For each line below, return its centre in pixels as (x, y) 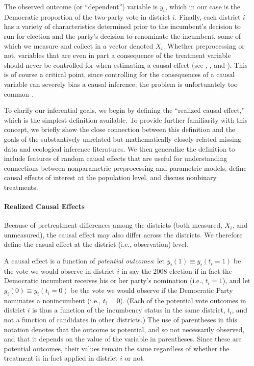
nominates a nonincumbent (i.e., (52, 300)
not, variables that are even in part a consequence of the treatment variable (117, 55)
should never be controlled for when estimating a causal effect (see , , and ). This (126, 65)
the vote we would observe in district (59, 271)
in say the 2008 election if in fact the (177, 271)
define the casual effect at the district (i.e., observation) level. (96, 244)
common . (19, 93)
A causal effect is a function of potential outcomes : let (84, 261)
